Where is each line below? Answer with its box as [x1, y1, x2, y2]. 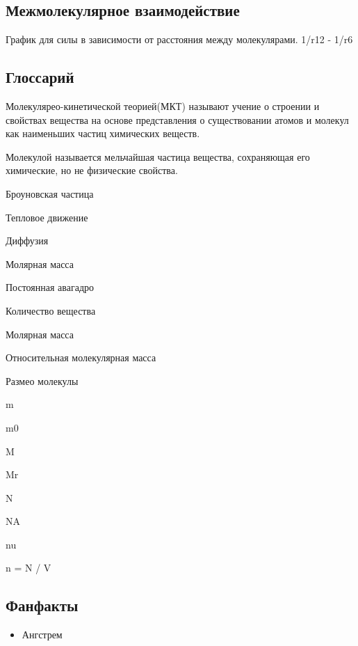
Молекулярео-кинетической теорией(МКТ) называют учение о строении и [6, 99, 320, 113]
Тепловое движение [6, 210, 88, 224]
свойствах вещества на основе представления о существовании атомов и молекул [6, 112, 349, 127]
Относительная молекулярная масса [6, 350, 156, 365]
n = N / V [6, 560, 51, 575]
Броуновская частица [6, 186, 94, 200]
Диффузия [6, 233, 49, 248]
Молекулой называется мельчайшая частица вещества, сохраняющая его [6, 149, 310, 164]
